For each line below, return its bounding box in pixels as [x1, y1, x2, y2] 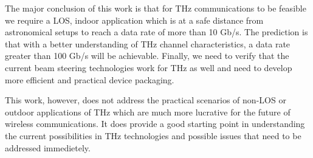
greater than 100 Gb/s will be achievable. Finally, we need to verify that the [5, 49, 289, 62]
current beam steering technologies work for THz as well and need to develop [5, 61, 292, 74]
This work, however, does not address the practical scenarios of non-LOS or [5, 94, 286, 106]
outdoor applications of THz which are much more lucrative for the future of [5, 105, 291, 118]
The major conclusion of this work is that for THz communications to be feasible [5, 2, 306, 14]
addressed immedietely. [5, 141, 91, 154]
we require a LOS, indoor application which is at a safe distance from [5, 13, 264, 26]
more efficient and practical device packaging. [5, 73, 174, 86]
